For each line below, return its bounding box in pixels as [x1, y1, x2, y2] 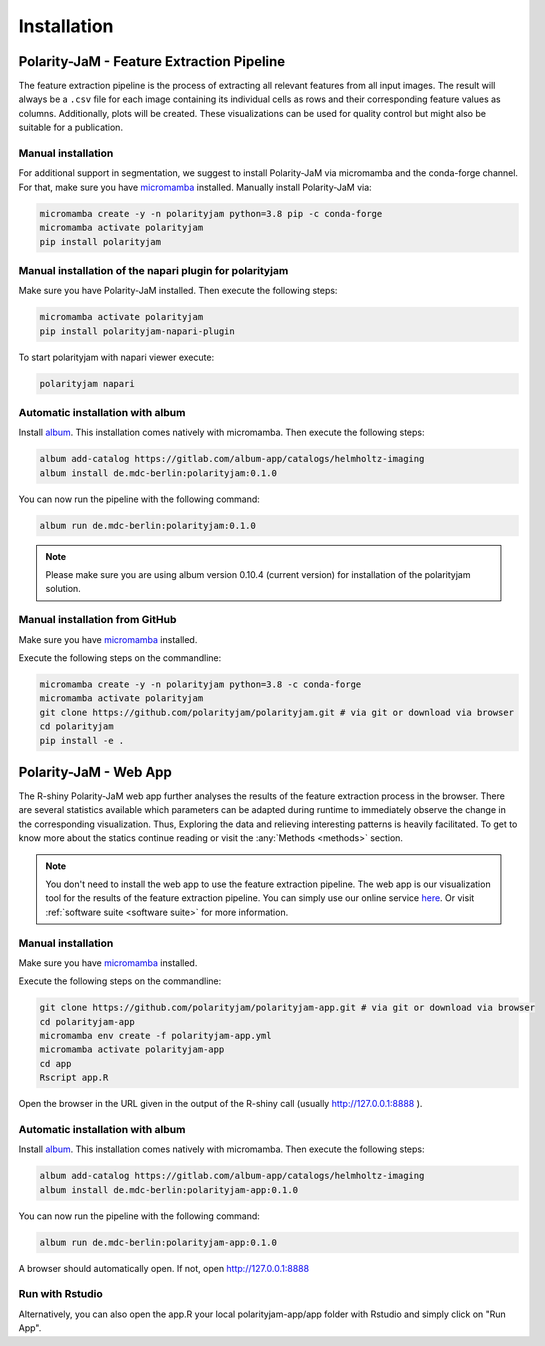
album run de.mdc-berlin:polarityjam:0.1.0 [39, 520, 257, 531]
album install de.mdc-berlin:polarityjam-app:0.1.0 [39, 1184, 299, 1195]
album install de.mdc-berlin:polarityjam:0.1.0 [39, 467, 277, 479]
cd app [39, 1058, 72, 1069]
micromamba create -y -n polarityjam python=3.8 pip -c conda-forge [39, 208, 383, 219]
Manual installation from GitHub [18, 613, 177, 627]
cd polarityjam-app [39, 1016, 135, 1027]
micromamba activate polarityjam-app [39, 1044, 225, 1055]
